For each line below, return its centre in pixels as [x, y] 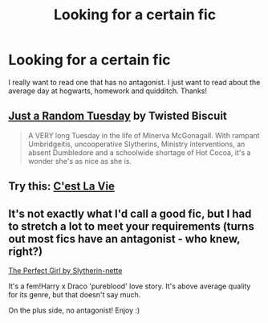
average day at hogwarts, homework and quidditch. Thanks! [108, 91]
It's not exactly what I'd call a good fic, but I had [130, 213]
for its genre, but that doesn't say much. [75, 294]
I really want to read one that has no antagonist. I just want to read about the [134, 82]
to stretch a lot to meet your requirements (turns [131, 226]
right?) [26, 251]
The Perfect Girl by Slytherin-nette [65, 270]
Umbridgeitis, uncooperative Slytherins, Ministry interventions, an [136, 144]
